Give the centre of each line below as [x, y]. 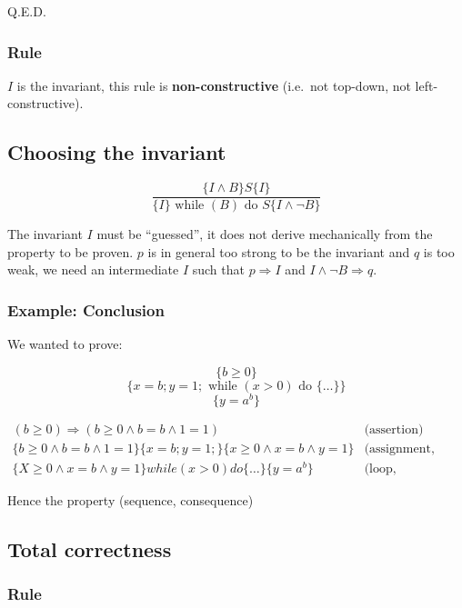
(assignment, [399, 449]
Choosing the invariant [117, 152]
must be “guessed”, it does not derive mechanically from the [265, 234]
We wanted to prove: [65, 344]
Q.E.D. [27, 11]
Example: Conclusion [86, 309]
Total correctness [90, 549]
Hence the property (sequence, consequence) [131, 500]
